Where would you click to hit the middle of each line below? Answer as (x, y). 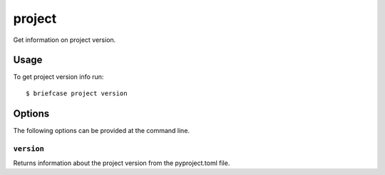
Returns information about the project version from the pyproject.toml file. (122, 163)
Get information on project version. (65, 40)
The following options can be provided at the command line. (102, 130)
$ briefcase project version (77, 93)
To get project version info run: (58, 77)
